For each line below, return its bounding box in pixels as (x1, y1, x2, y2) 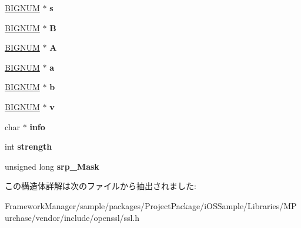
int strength (5, 140, 52, 153)
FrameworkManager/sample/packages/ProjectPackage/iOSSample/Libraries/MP (5, 199, 297, 212)
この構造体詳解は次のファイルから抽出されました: (5, 180, 196, 192)
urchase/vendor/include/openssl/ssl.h (5, 211, 140, 223)
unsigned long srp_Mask (5, 160, 99, 172)
